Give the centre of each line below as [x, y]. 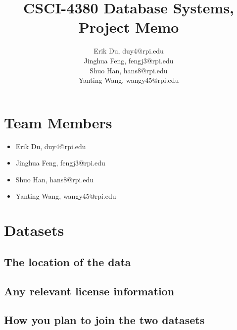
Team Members [58, 122]
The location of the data [68, 261]
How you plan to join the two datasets [104, 320]
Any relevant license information [89, 291]
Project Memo [129, 27]
